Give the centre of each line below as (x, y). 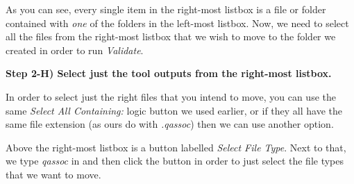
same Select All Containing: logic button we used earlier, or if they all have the (174, 110)
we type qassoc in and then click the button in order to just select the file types (175, 161)
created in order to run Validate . (75, 50)
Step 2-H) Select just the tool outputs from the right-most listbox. (169, 73)
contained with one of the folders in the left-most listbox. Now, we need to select (177, 23)
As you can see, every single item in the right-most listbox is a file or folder (166, 9)
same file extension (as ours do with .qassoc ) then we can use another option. (170, 124)
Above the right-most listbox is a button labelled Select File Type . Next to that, (176, 147)
